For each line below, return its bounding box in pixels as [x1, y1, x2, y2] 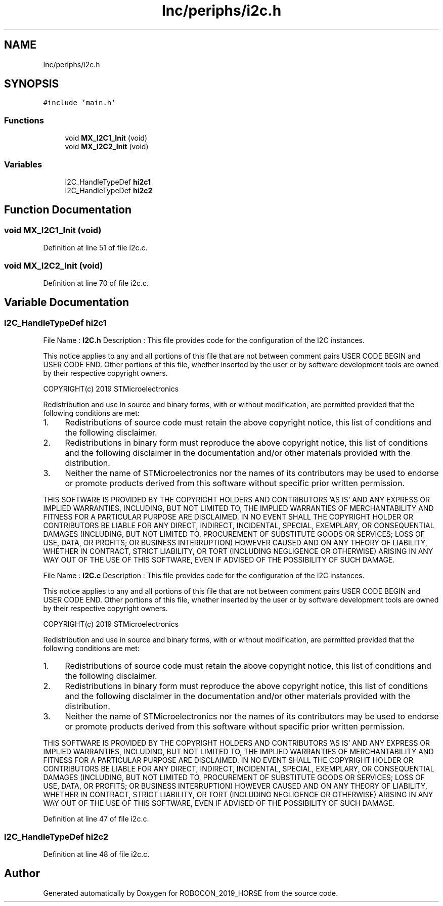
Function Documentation [4, 203, 131, 217]
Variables [4, 159, 42, 169]
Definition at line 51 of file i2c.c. [43, 243, 148, 252]
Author [4, 867, 40, 880]
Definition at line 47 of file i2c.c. [43, 814, 149, 824]
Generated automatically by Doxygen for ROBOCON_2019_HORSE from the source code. [43, 888, 338, 897]
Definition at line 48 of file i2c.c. [43, 849, 150, 858]
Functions [4, 115, 44, 125]
